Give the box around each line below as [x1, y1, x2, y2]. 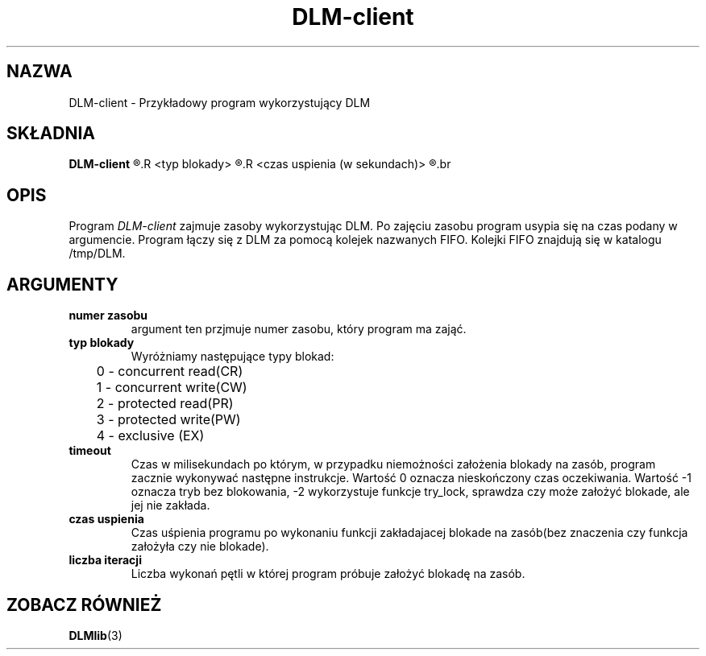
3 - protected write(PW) [96, 411, 241, 428]
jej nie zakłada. [131, 498, 210, 513]
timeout [69, 444, 111, 458]
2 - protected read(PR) [96, 395, 234, 412]
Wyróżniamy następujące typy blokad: [131, 349, 334, 364]
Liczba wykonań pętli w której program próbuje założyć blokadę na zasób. [131, 567, 525, 581]
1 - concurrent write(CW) [96, 379, 247, 396]
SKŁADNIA [6, 123, 95, 144]
